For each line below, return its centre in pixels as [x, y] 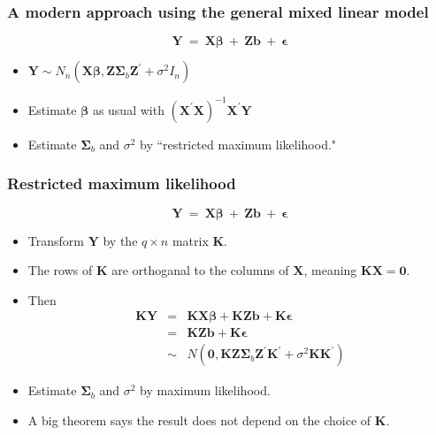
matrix [190, 240]
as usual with [128, 109]
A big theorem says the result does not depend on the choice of [199, 420]
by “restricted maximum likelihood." [238, 144]
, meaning [330, 270]
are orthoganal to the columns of [200, 270]
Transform [56, 240]
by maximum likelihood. [205, 390]
